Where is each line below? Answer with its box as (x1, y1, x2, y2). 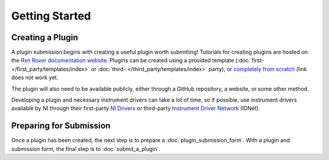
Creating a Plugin (11, 32, 79, 43)
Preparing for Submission (11, 120, 111, 131)
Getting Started (11, 9, 91, 23)
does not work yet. (11, 74, 58, 82)
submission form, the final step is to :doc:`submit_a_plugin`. (11, 145, 161, 152)
